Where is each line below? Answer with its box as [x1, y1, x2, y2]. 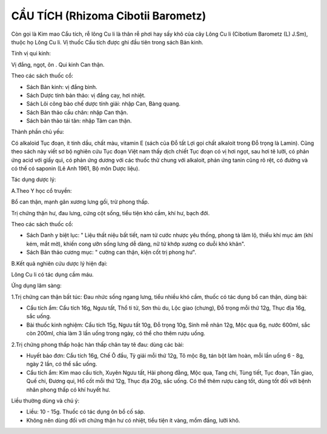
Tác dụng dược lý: [11, 176, 56, 183]
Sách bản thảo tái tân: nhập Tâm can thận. [26, 117, 132, 124]
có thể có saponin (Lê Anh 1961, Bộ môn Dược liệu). [11, 165, 140, 172]
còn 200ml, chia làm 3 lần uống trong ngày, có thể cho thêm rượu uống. [26, 330, 206, 337]
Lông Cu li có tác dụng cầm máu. [11, 270, 94, 278]
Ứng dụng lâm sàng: [11, 282, 62, 289]
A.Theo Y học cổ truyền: [11, 187, 72, 194]
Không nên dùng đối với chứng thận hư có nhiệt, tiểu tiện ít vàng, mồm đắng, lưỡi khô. [26, 416, 240, 424]
